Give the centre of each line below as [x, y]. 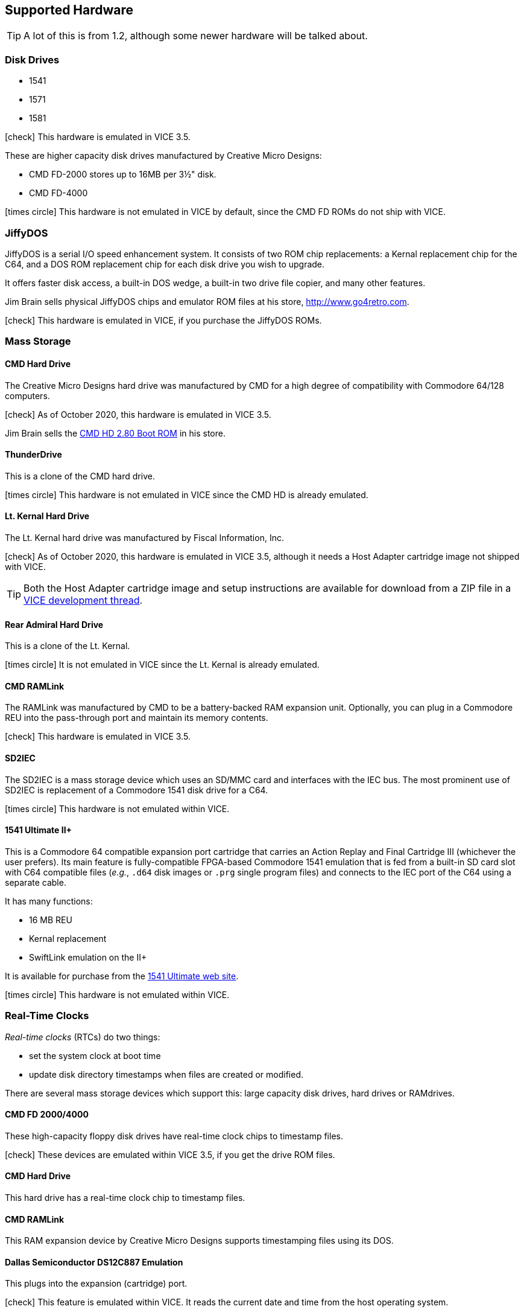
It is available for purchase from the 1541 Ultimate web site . [122, 976]
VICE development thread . [83, 600]
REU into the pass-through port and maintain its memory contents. [137, 718]
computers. [27, 395]
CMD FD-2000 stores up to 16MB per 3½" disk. [123, 174]
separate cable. [36, 882]
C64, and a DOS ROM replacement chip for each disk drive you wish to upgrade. [165, 264]
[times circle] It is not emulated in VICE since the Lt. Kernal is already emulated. [162, 665]
